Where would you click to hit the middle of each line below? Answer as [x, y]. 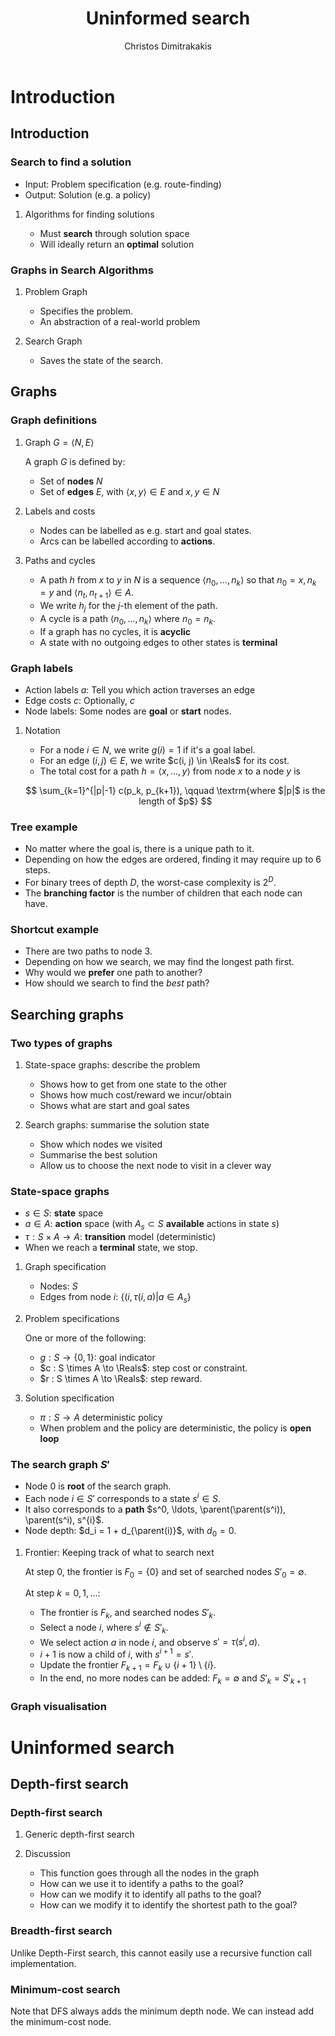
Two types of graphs [61, 1043]
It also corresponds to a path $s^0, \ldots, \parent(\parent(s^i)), [155, 1509]
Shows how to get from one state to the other [133, 1084]
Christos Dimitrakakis [168, 46]
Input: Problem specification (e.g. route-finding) [123, 184]
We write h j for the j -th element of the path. [128, 607]
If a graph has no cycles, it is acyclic [115, 631]
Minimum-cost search [65, 1989]
